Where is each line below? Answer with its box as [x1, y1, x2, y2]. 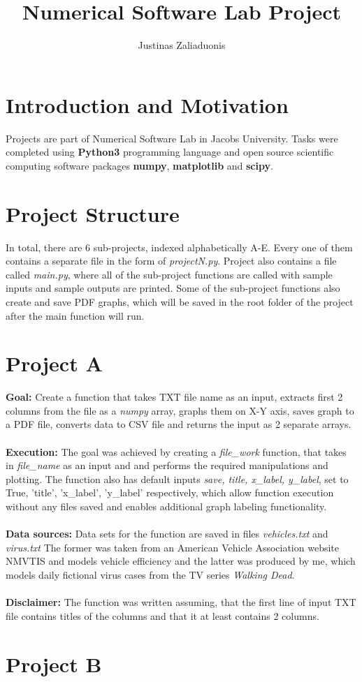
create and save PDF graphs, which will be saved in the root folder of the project [6, 294, 354, 309]
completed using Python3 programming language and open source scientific [6, 144, 334, 159]
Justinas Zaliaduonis [138, 38, 226, 52]
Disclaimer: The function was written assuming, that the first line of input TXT [6, 595, 356, 609]
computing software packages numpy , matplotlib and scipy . [6, 158, 273, 172]
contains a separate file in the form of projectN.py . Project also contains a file [6, 253, 337, 268]
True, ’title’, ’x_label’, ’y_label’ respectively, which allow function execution [6, 485, 334, 500]
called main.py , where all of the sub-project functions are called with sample [6, 267, 333, 281]
